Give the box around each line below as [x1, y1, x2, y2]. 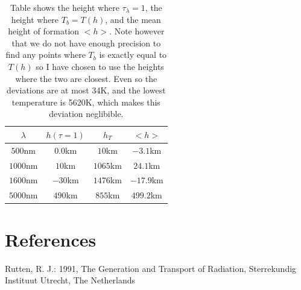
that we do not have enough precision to [11, 36, 161, 49]
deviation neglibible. [49, 107, 124, 120]
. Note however [109, 25, 165, 37]
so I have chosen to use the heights [36, 60, 164, 72]
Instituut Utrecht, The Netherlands [5, 274, 136, 286]
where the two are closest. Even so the [15, 72, 157, 84]
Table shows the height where [10, 1, 119, 13]
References [5, 227, 97, 251]
